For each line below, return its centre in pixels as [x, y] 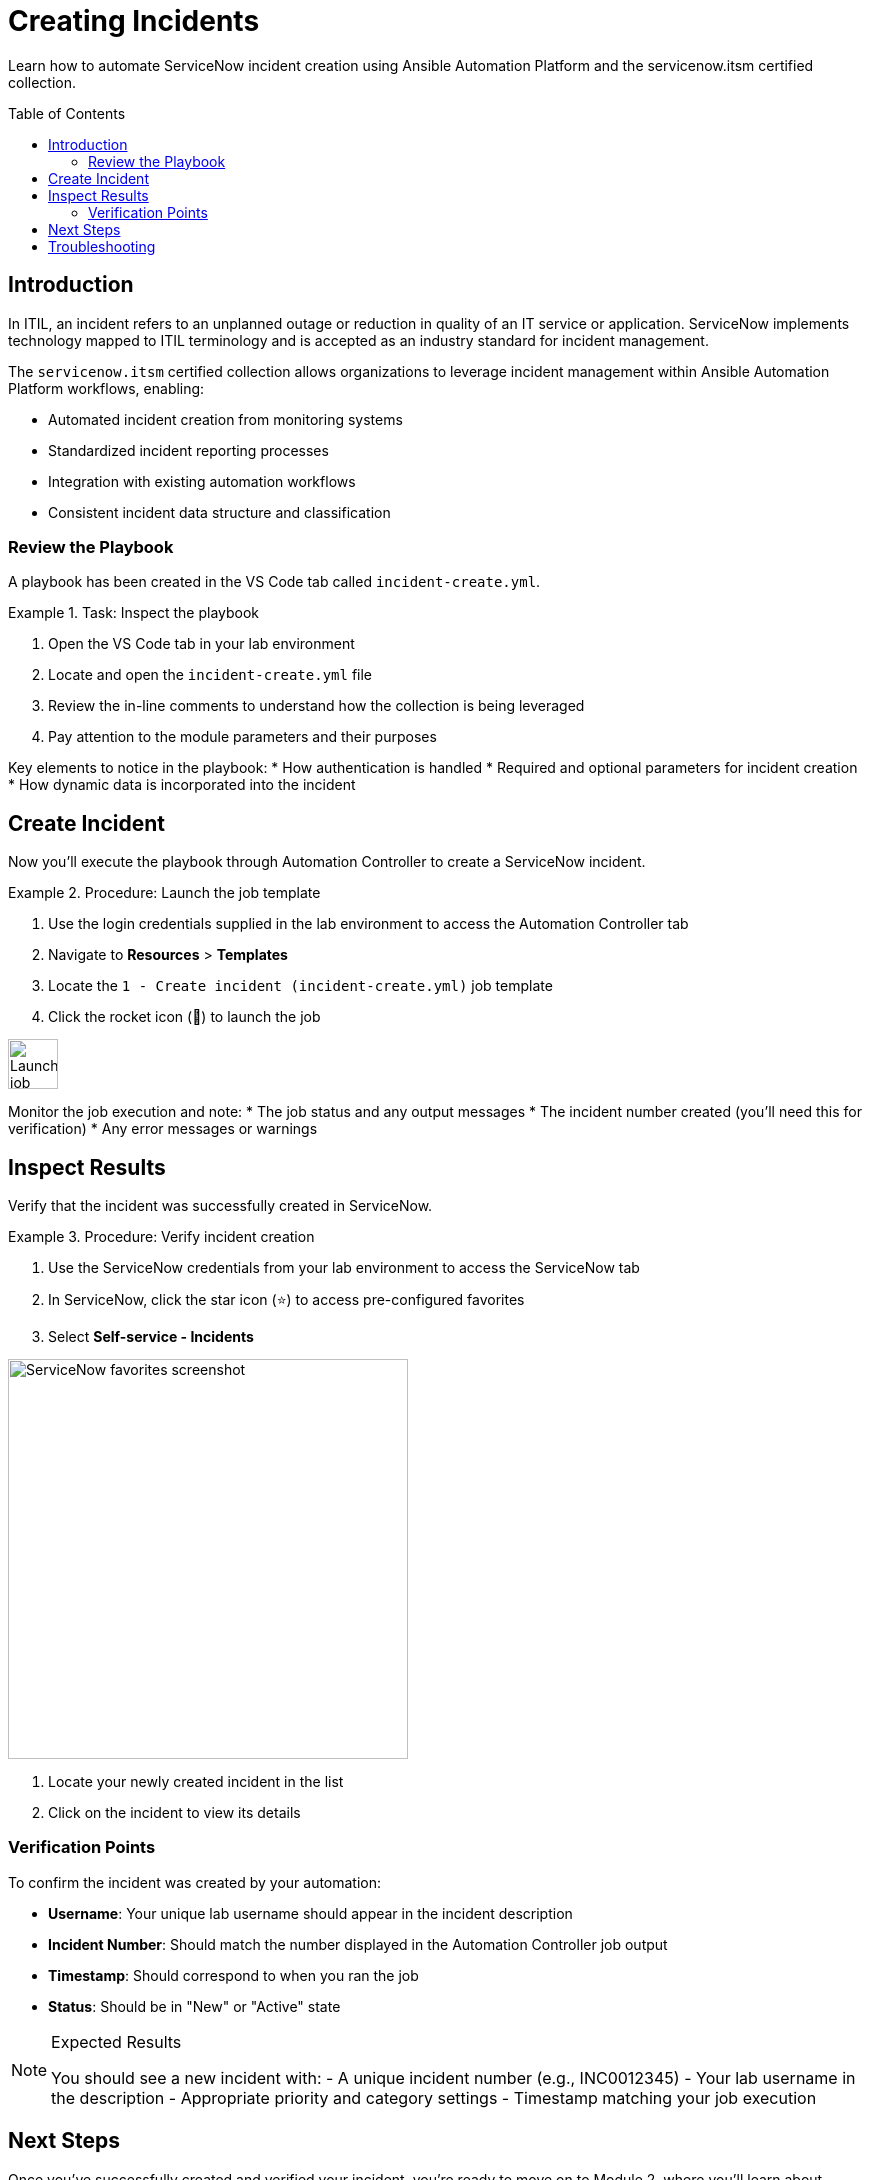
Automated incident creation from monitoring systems [225, 419]
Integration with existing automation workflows [202, 481]
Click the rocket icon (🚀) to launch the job [184, 1017]
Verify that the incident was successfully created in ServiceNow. [220, 1206]
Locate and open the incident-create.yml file [210, 675]
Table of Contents [67, 113]
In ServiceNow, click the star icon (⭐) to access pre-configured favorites [286, 1300]
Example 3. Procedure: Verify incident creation [161, 1237]
